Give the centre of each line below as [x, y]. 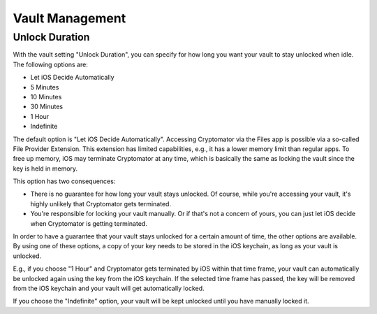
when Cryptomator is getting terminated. [89, 223]
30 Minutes [46, 107]
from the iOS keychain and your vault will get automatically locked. [109, 288]
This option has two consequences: [64, 181]
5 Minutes [45, 87]
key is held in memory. [45, 169]
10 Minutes [46, 97]
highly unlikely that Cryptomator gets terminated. [101, 204]
